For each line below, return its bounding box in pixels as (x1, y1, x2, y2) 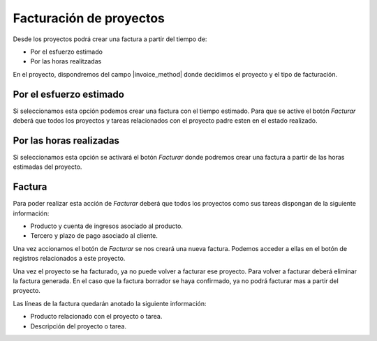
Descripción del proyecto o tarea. (30, 321, 127, 331)
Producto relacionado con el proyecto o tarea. (30, 312, 163, 321)
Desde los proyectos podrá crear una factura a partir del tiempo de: (13, 35, 207, 43)
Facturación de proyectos (13, 10, 165, 26)
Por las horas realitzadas (30, 57, 102, 66)
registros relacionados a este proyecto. (13, 255, 126, 263)
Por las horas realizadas (13, 135, 120, 146)
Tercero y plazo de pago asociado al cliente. (30, 232, 158, 240)
